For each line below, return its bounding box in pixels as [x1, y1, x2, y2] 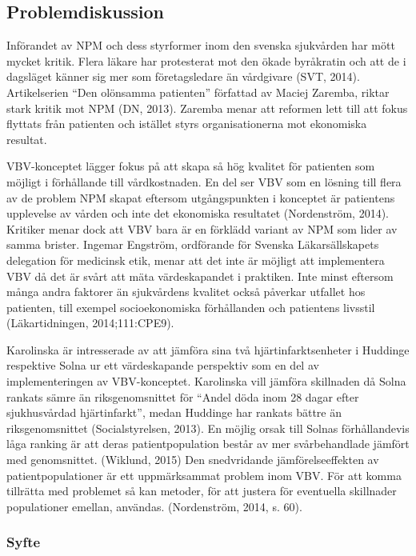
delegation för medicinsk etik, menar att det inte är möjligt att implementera [6, 251, 385, 268]
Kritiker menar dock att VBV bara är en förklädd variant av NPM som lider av [6, 220, 398, 237]
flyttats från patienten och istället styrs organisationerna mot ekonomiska [6, 115, 367, 132]
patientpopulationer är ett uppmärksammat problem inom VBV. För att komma [6, 466, 402, 483]
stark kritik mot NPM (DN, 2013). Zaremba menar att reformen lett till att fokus [6, 99, 408, 116]
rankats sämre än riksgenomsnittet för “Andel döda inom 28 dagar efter [6, 388, 359, 405]
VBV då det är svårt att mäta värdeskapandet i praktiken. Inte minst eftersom [6, 267, 394, 284]
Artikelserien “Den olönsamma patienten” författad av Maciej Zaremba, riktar [6, 83, 390, 100]
